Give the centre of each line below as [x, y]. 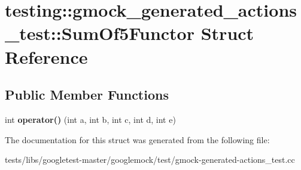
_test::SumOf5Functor [100, 33]
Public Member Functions [87, 95]
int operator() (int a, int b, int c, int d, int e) [90, 119]
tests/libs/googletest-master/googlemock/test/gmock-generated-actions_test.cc [150, 160]
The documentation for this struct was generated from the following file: [137, 139]
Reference [46, 56]
